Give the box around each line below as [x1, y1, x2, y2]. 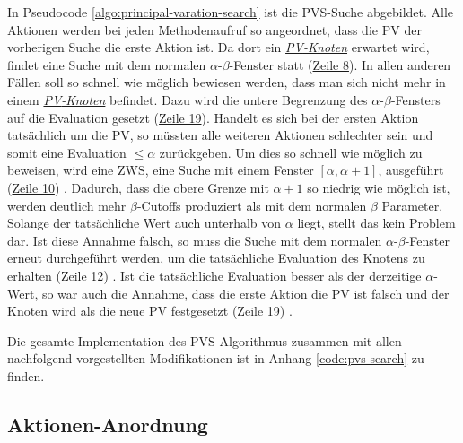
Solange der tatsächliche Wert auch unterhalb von [7, 213, 282, 232]
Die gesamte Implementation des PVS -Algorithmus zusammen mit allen [7, 331, 402, 350]
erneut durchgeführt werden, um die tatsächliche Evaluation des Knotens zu [7, 248, 425, 267]
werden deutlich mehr [7, 195, 127, 214]
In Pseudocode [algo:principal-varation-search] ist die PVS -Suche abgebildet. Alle [7, 3, 454, 21]
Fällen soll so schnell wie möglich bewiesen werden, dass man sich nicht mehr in [7, 73, 446, 91]
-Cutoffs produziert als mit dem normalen [136, 195, 367, 214]
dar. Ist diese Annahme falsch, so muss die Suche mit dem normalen [7, 230, 382, 249]
